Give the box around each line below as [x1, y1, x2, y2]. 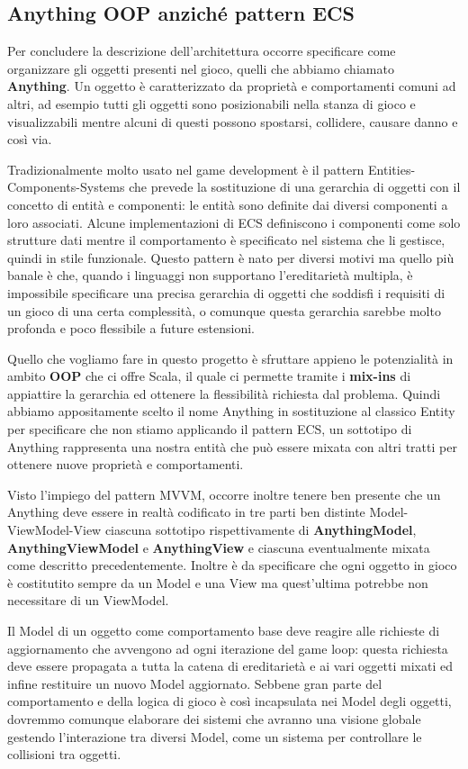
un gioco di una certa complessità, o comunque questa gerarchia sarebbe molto [7, 301, 441, 320]
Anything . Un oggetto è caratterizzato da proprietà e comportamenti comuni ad [7, 77, 456, 95]
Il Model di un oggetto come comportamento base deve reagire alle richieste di [7, 621, 440, 640]
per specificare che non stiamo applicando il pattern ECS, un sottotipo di [7, 420, 412, 439]
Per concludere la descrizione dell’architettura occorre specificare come [7, 41, 396, 60]
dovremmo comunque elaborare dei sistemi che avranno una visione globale [7, 709, 421, 728]
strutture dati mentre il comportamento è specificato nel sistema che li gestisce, [7, 231, 445, 249]
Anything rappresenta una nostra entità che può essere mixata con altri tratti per [7, 437, 457, 456]
